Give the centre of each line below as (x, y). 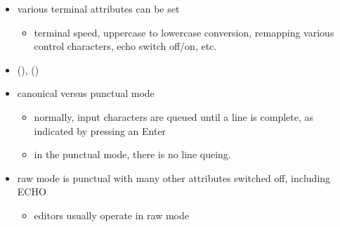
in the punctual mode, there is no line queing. (132, 154)
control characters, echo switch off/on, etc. (125, 46)
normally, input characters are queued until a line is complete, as (174, 116)
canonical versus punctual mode (86, 93)
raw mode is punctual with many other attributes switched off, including (174, 177)
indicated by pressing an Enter (100, 130)
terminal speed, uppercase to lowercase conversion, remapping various (184, 32)
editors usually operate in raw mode (111, 215)
